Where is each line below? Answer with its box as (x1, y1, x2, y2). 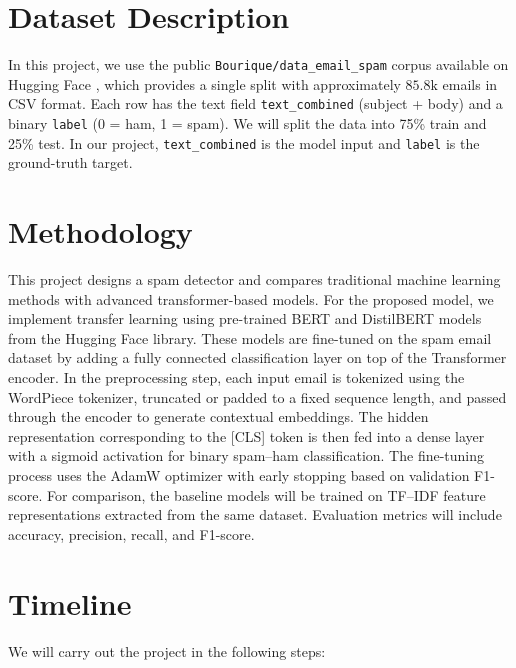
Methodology (8, 211, 193, 252)
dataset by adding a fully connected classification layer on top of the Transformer (8, 347, 507, 368)
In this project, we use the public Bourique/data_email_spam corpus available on (8, 54, 509, 75)
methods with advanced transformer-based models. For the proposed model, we (8, 288, 494, 309)
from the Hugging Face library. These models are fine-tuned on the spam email (8, 327, 492, 348)
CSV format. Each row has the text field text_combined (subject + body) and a (8, 93, 503, 114)
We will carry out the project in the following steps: (8, 640, 326, 661)
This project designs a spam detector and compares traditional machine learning (8, 269, 501, 290)
